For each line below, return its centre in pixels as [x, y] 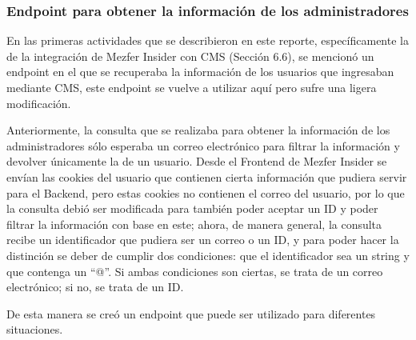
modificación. [39, 103]
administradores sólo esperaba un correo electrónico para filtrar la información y [203, 145]
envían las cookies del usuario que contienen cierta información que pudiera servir [207, 176]
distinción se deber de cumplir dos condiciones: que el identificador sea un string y [208, 255]
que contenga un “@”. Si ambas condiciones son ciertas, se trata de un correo [195, 271]
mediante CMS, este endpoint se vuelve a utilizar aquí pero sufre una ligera [192, 87]
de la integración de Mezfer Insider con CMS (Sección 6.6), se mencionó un [190, 56]
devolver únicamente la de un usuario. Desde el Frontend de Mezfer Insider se [197, 161]
